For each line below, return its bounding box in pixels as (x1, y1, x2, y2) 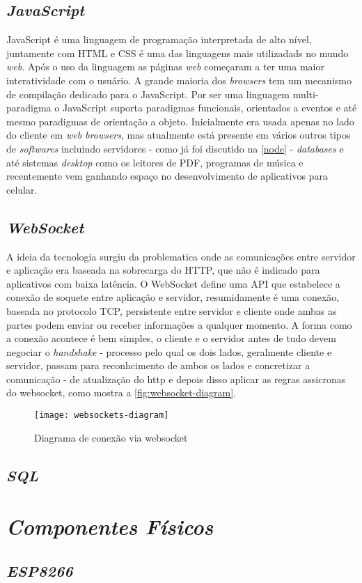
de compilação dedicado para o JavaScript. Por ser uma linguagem (6, 86, 290, 101)
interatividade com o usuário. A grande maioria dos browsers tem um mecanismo (6, 72, 352, 87)
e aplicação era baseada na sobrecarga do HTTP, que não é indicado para (6, 263, 320, 277)
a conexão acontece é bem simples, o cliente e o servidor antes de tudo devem (6, 331, 336, 345)
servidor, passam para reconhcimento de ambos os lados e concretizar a (6, 358, 310, 373)
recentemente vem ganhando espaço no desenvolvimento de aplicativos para (6, 169, 328, 183)
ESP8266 (6, 559, 73, 581)
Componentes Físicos (6, 512, 214, 541)
